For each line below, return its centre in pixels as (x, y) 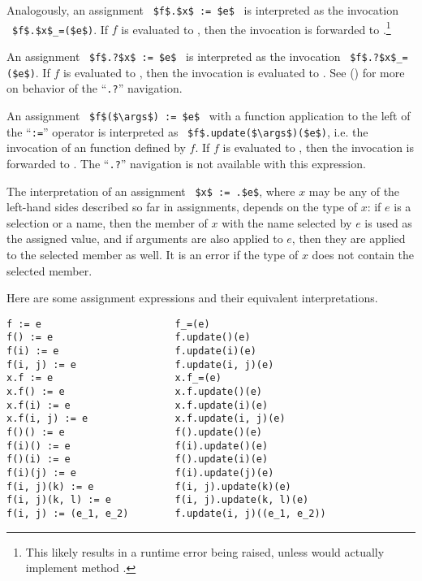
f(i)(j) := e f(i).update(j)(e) (140, 473)
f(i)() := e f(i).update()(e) (138, 446)
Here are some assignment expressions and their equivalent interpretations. (192, 298)
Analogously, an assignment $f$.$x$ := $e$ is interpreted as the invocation (202, 10)
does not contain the (363, 254)
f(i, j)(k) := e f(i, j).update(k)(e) (149, 486)
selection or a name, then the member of (107, 222)
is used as (388, 222)
